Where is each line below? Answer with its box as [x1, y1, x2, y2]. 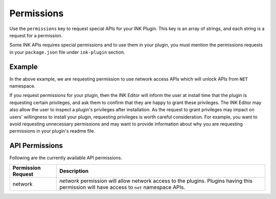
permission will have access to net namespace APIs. [59, 184, 186, 191]
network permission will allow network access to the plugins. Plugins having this [59, 177, 252, 184]
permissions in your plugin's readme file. [9, 128, 96, 134]
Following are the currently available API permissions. [9, 155, 123, 161]
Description [59, 167, 89, 175]
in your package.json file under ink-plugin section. [9, 49, 125, 55]
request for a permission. [9, 32, 63, 38]
